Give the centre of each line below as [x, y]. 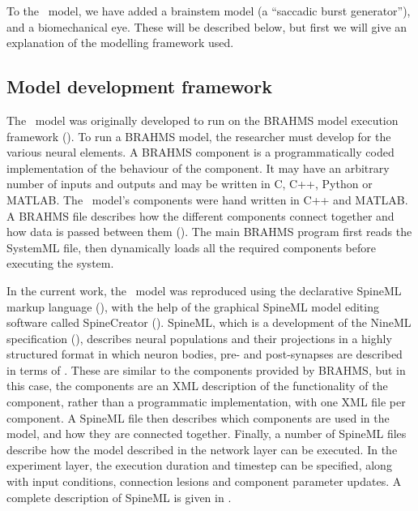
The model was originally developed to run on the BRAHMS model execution [203, 120]
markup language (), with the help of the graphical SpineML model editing [193, 306]
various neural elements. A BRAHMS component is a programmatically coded [200, 152]
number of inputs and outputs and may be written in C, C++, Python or [190, 184]
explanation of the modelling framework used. [120, 43]
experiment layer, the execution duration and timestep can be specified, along [199, 465]
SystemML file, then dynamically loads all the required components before [191, 247]
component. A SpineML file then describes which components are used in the [198, 417]
